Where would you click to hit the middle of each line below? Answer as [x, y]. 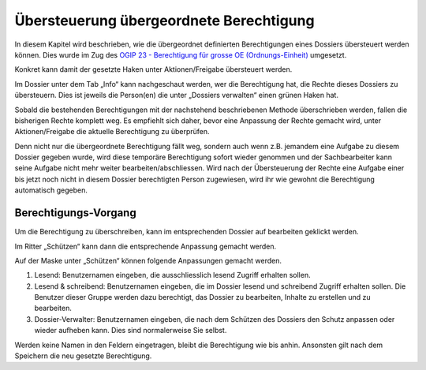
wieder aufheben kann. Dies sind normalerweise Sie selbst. [131, 331]
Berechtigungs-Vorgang [76, 213]
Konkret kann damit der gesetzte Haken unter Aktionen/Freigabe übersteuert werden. [153, 69]
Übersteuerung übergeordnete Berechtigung [164, 21]
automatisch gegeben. [51, 190]
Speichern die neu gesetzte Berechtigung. [83, 356]
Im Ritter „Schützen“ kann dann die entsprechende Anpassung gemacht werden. [146, 246]
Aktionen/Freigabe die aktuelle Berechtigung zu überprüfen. [112, 132]
